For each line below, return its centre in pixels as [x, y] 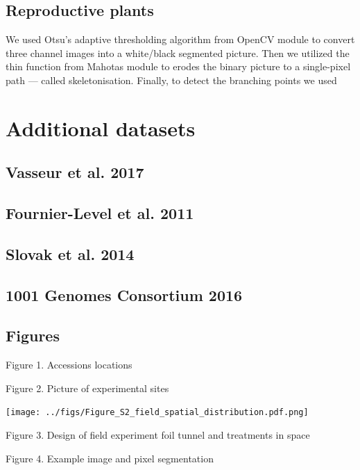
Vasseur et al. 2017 [75, 172]
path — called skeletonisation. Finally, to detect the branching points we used [171, 80]
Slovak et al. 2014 [70, 253]
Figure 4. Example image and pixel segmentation [110, 458]
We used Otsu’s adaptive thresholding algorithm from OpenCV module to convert [180, 39]
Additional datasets [101, 128]
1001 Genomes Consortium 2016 [124, 294]
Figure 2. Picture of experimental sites [87, 388]
